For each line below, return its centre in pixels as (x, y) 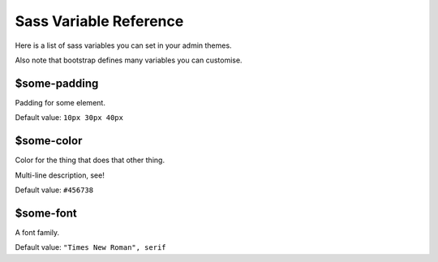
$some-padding (57, 83)
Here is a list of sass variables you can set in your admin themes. (123, 45)
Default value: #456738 (54, 190)
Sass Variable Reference (99, 21)
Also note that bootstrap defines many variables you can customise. (129, 60)
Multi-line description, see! (60, 175)
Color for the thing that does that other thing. (90, 160)
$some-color (49, 141)
